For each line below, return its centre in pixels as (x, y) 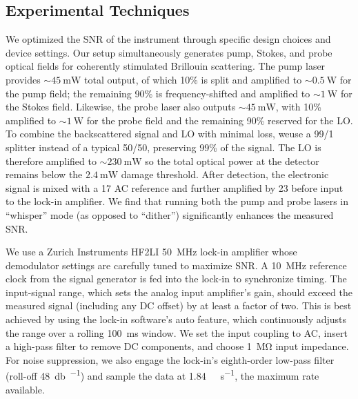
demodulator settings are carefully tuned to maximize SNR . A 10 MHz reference (176, 265)
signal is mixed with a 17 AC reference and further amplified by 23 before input (175, 187)
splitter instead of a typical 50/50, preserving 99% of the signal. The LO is (163, 147)
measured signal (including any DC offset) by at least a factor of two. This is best (179, 305)
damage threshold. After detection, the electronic (225, 174)
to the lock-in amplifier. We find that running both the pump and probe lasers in (177, 201)
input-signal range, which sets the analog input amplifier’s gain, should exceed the (179, 292)
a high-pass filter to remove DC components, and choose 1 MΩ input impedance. (177, 346)
